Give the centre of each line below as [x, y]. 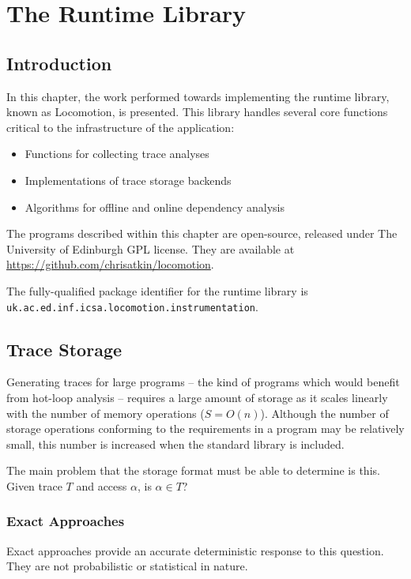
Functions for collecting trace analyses [117, 154]
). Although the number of [324, 413]
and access [102, 485]
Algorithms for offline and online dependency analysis [155, 207]
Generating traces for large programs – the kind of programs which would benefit [203, 382]
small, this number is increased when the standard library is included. [175, 444]
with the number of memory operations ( [106, 413]
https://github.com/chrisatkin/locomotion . [110, 264]
